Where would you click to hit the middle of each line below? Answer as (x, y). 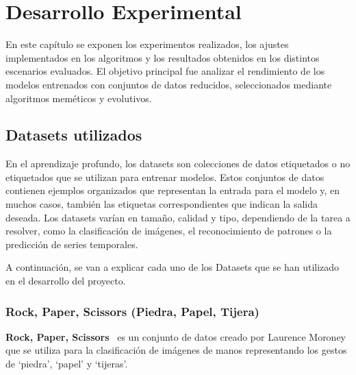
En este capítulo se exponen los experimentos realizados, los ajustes (147, 44)
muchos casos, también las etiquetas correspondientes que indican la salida (162, 204)
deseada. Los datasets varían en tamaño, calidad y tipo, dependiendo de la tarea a (178, 217)
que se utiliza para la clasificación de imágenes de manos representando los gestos (176, 350)
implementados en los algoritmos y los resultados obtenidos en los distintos (163, 57)
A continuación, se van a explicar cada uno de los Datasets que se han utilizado (173, 267)
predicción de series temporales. (72, 244)
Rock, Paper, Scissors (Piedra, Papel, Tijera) (132, 311)
